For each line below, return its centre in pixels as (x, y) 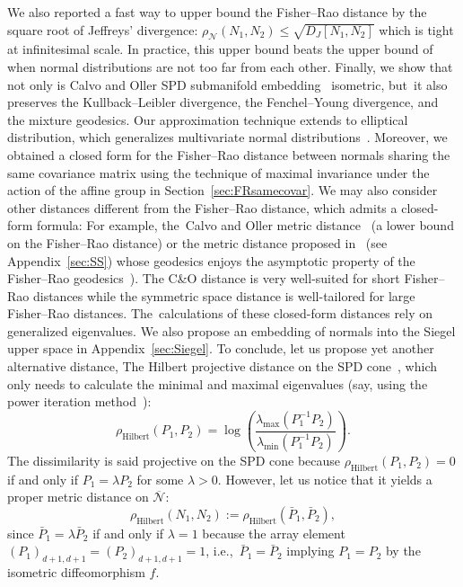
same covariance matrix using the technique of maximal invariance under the (218, 172)
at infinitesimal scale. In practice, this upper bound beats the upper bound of (220, 49)
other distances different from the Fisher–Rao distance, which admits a (202, 207)
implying (310, 551)
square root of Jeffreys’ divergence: (103, 29)
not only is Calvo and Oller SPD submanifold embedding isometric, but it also (227, 84)
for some (160, 479)
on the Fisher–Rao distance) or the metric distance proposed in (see (197, 242)
